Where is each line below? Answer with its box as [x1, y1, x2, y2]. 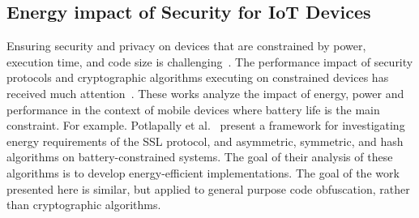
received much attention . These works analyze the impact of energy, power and [6, 84, 404, 101]
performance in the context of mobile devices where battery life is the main [6, 100, 380, 118]
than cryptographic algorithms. [6, 196, 161, 213]
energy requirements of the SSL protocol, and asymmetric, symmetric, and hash [6, 132, 404, 149]
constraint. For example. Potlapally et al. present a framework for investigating [6, 117, 405, 134]
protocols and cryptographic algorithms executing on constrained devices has [6, 69, 389, 86]
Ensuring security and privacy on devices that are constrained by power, [6, 37, 366, 54]
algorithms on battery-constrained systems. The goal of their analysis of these [6, 148, 393, 165]
